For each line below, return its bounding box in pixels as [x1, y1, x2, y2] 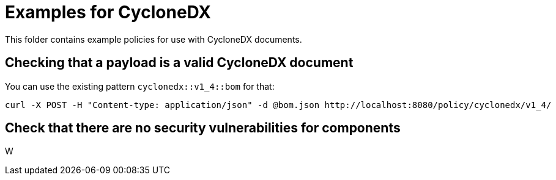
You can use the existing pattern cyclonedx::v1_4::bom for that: [5, 81, 275, 92]
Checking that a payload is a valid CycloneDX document [5, 55, 354, 71]
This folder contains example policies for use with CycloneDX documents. [5, 34, 302, 45]
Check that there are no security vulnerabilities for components [5, 120, 401, 136]
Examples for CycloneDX [5, 2, 211, 23]
